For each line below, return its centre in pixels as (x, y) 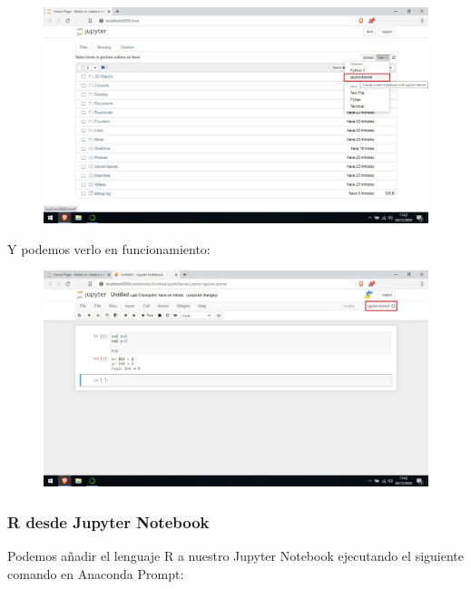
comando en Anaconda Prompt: (96, 573)
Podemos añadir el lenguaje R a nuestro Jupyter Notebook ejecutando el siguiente (235, 556)
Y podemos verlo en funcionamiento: (109, 248)
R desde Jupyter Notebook (108, 521)
